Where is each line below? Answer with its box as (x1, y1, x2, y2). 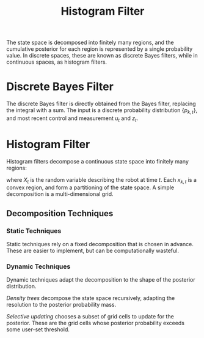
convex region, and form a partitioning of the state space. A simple (6, 184, 175, 191)
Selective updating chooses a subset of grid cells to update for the (6, 313, 174, 320)
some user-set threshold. (6, 326, 70, 333)
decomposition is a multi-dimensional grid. (6, 190, 114, 198)
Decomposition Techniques (6, 208, 114, 219)
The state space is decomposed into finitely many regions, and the (6, 39, 174, 47)
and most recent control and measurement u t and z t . (6, 115, 139, 123)
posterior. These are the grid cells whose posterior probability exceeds (6, 320, 185, 327)
